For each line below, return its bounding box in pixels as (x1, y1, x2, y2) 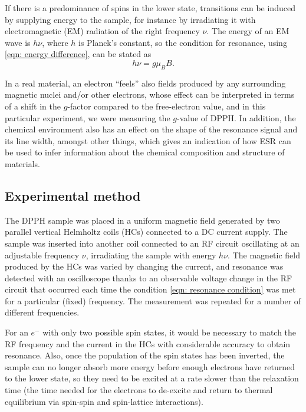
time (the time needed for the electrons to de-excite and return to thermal (5, 384, 273, 396)
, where (42, 36, 68, 48)
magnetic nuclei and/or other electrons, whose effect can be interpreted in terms (5, 88, 295, 101)
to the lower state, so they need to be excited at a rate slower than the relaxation (5, 372, 299, 384)
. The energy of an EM (206, 25, 289, 37)
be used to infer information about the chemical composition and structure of (5, 146, 285, 158)
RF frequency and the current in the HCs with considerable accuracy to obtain (5, 337, 291, 350)
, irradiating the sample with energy (85, 248, 216, 261)
